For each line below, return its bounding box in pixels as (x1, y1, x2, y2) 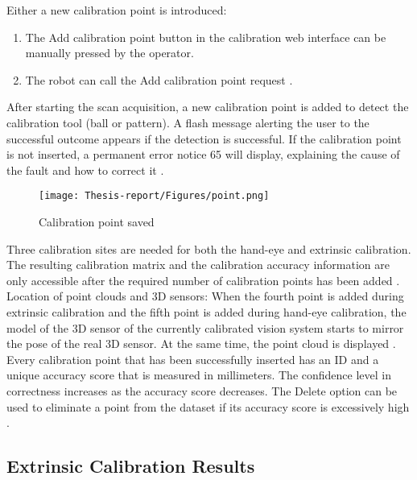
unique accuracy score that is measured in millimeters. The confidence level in (6, 366, 391, 383)
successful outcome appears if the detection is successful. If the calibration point (6, 130, 402, 147)
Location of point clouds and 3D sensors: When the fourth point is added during (6, 288, 404, 304)
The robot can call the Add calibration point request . (25, 71, 293, 88)
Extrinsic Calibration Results (6, 453, 255, 478)
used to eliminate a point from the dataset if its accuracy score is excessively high (6, 398, 410, 415)
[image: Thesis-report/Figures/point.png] (39, 190, 270, 202)
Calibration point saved (39, 213, 155, 230)
